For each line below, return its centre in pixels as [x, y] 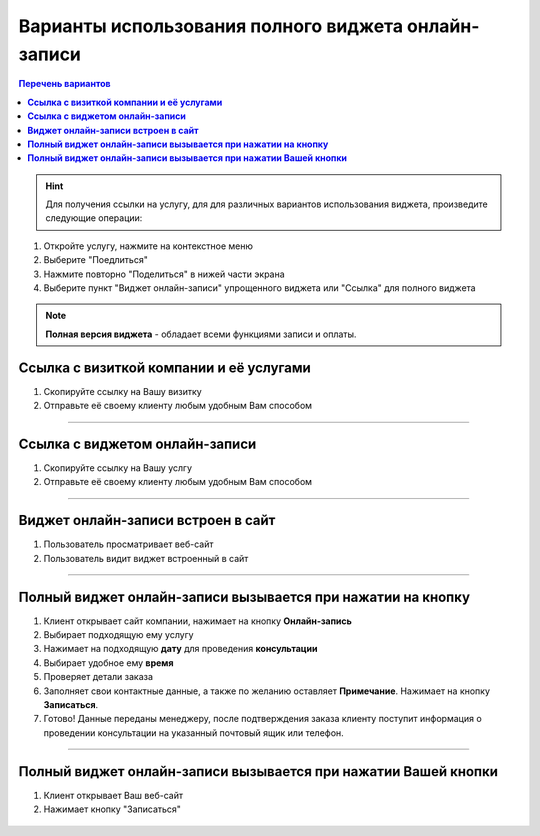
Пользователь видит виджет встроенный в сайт [146, 558]
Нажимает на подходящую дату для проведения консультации [180, 649]
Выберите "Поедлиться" [96, 260]
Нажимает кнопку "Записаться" [112, 809]
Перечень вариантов [64, 84]
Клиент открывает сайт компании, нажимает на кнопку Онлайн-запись [197, 621]
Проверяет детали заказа [98, 677]
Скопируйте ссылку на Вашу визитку [122, 391]
